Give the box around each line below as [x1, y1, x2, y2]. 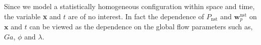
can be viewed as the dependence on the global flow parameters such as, [29, 21, 253, 32]
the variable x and [4, 11, 61, 21]
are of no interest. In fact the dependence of [68, 11, 204, 21]
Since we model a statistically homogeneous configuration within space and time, [4, 1, 255, 11]
